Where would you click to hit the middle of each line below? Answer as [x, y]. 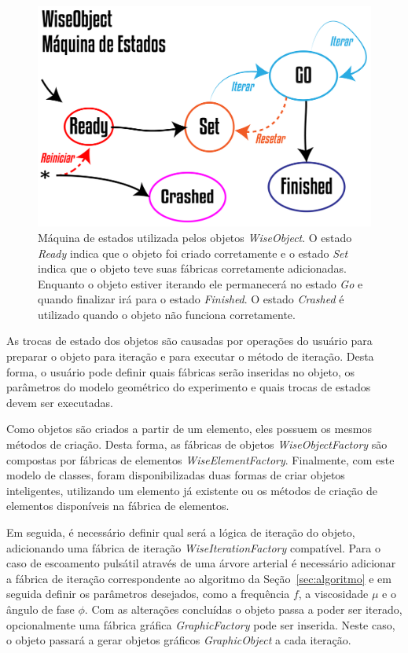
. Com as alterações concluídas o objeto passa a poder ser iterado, [243, 609]
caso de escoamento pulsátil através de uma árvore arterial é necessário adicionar [201, 563]
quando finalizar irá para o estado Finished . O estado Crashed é [191, 299]
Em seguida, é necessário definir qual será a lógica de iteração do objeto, [181, 532]
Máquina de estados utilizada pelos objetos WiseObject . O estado [195, 237]
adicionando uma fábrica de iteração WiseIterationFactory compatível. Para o [193, 547]
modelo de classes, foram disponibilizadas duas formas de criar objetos [176, 475]
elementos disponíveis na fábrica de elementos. [118, 506]
